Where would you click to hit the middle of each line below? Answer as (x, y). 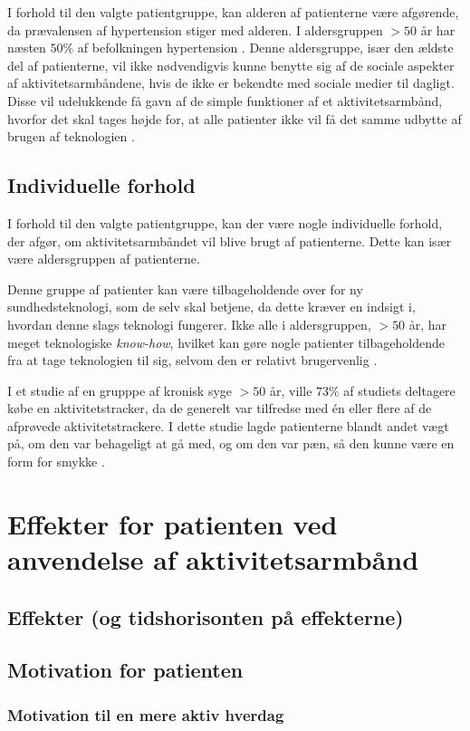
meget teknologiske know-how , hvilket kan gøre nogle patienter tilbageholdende (226, 342)
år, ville (291, 390)
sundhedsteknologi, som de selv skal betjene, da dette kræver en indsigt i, (211, 307)
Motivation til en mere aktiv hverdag (146, 714)
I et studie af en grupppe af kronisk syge (120, 390)
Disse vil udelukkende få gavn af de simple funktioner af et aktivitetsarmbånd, (225, 100)
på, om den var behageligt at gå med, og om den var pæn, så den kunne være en (231, 443)
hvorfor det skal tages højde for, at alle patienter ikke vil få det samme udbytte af (235, 118)
